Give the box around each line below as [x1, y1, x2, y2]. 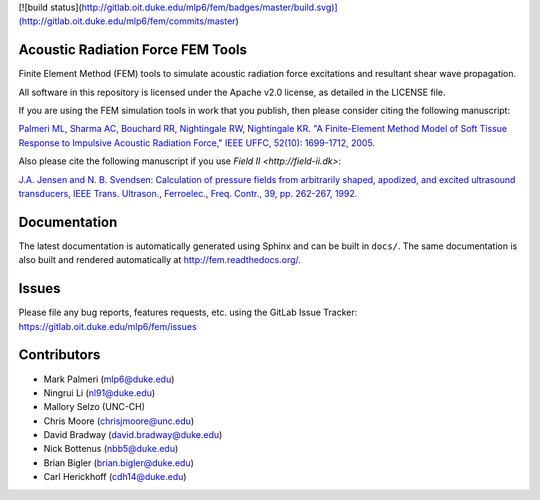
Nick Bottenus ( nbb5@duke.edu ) [43, 443, 179, 455]
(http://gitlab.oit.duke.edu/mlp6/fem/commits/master [18, 15, 236, 27]
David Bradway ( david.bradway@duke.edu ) [43, 429, 223, 441]
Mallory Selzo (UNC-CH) [43, 401, 145, 413]
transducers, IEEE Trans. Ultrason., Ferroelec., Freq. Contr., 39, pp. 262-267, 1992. [18, 188, 358, 200]
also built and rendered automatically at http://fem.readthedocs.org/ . [18, 254, 302, 266]
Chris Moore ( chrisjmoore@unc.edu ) [43, 415, 195, 427]
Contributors [18, 346, 101, 364]
